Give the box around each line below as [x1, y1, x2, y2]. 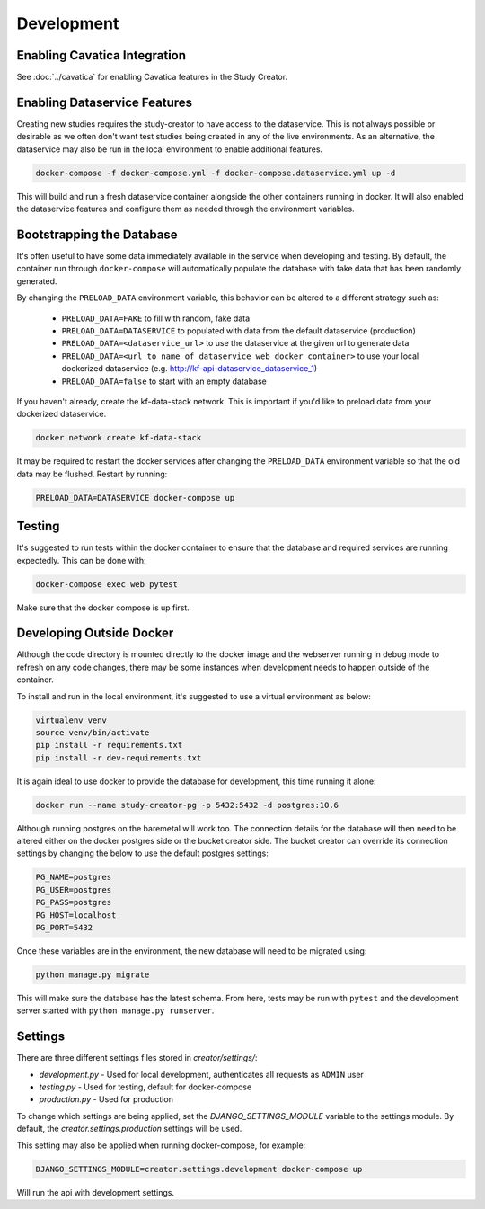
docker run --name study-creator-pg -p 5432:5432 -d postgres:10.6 [35, 800, 339, 810]
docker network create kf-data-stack [35, 432, 202, 443]
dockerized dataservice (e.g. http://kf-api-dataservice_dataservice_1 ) [61, 363, 318, 374]
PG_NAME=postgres [35, 872, 112, 883]
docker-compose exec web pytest [35, 579, 179, 589]
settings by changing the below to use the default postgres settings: [16, 848, 269, 858]
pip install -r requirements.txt [35, 740, 183, 751]
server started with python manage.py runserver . [16, 1005, 215, 1016]
